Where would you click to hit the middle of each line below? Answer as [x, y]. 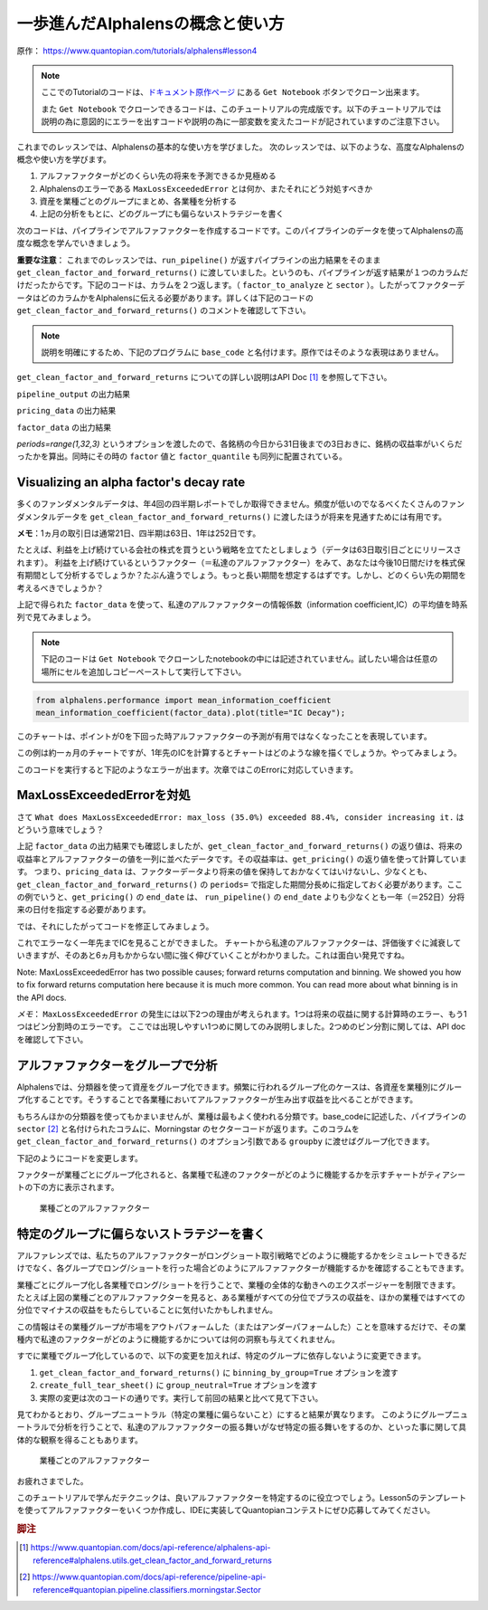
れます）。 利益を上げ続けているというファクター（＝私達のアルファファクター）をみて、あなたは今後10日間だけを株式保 [241, 562]
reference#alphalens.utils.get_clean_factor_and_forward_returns [153, 1560]
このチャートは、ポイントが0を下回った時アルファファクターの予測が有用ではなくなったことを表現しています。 [225, 736]
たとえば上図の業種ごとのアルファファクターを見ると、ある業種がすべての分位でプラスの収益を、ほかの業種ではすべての [241, 1297]
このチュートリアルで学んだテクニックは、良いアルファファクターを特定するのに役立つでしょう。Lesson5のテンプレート [242, 1497]
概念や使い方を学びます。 [64, 159]
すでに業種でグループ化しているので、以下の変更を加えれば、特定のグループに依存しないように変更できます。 [221, 1356]
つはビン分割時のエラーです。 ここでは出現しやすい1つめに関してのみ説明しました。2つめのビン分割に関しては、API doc [241, 1026]
